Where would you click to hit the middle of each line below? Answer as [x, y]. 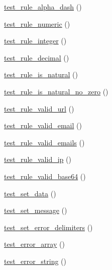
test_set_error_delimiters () [48, 227]
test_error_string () [35, 261]
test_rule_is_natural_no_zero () [56, 91]
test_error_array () [34, 244]
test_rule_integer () [35, 41]
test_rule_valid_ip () [38, 159]
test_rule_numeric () [37, 23]
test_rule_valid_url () [39, 108]
